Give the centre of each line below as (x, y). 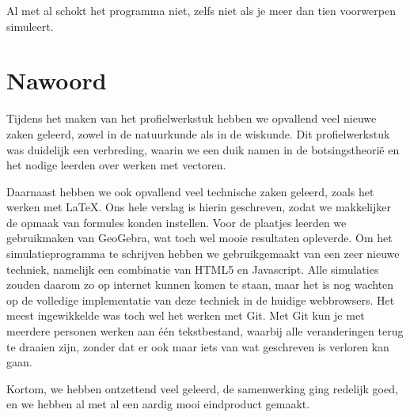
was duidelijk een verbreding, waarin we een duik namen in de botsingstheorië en (203, 149)
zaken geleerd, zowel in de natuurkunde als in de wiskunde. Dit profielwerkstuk (198, 133)
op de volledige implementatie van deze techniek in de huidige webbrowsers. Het (201, 299)
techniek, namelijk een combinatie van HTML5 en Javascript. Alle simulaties (193, 269)
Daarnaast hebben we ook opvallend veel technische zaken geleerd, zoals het (190, 191)
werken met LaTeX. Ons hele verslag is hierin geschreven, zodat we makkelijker (199, 207)
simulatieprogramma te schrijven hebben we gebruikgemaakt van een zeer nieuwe (203, 254)
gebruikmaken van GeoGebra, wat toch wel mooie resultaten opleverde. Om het (199, 238)
